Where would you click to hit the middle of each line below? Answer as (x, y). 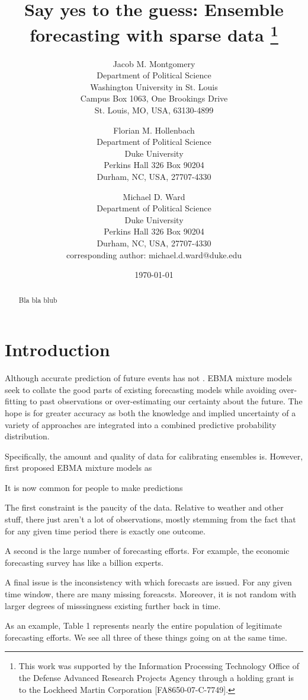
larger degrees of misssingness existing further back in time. (113, 605)
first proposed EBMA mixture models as (78, 468)
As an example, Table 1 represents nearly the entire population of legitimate (143, 625)
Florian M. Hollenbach (154, 130)
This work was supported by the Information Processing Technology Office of (159, 666)
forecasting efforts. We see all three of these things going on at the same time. (146, 637)
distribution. (27, 436)
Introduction (57, 349)
